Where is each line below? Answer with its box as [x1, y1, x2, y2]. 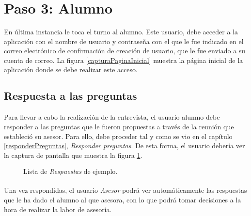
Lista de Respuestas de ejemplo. [23, 166, 118, 176]
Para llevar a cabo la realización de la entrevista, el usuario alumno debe [4, 112, 220, 122]
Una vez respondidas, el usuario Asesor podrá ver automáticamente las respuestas [4, 185, 247, 195]
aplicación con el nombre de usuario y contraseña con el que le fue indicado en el [4, 36, 244, 46]
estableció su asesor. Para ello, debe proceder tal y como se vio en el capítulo [4, 131, 233, 141]
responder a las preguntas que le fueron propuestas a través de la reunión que [4, 121, 234, 131]
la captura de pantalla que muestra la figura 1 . [4, 150, 142, 160]
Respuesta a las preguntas [4, 88, 137, 103]
